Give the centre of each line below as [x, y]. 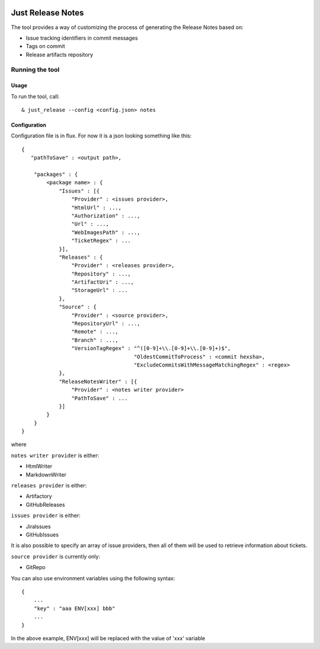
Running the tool [35, 70]
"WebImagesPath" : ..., [106, 232]
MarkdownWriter [46, 474]
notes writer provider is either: [55, 455]
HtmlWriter [39, 466]
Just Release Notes [47, 13]
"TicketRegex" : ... [101, 241]
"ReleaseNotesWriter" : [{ [98, 381]
